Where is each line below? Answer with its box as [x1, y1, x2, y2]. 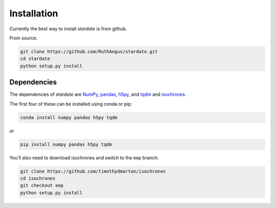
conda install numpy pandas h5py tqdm [20, 114, 118, 120]
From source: [9, 35, 38, 41]
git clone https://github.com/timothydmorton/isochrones [20, 168, 166, 174]
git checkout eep [20, 182, 64, 189]
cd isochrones [20, 175, 56, 181]
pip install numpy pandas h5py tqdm [20, 141, 112, 147]
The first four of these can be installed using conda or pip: [9, 100, 132, 107]
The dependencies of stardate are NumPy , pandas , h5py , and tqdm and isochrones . [9, 91, 187, 97]
